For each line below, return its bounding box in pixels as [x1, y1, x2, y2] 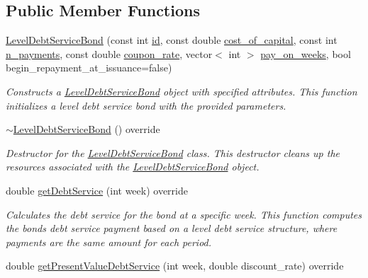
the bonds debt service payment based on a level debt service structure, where [6, 221, 338, 236]
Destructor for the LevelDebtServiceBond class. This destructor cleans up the [6, 145, 340, 160]
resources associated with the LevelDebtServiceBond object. [6, 159, 260, 174]
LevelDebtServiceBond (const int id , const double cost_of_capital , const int [6, 33, 338, 47]
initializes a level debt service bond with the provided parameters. [6, 98, 286, 112]
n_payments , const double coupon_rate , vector [6, 46, 213, 61]
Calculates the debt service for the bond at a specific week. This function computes [6, 207, 362, 221]
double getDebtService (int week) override [6, 183, 188, 197]
